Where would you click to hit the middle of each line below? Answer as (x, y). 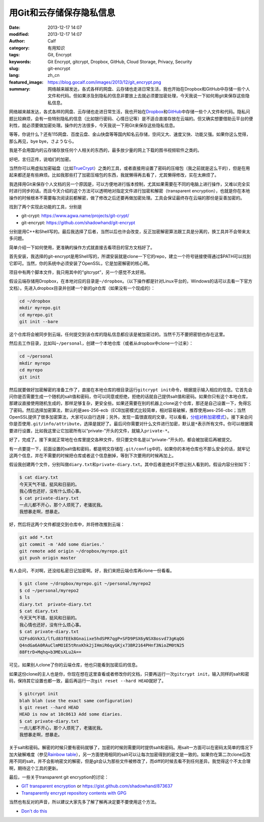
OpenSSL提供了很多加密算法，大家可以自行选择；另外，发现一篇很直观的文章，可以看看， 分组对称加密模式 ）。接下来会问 (131, 417)
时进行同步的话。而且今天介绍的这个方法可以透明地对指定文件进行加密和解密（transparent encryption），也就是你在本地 (130, 191)
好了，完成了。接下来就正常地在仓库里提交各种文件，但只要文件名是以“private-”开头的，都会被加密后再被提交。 (122, 440)
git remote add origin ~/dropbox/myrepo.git (74, 551)
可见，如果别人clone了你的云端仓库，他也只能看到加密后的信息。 (75, 665)
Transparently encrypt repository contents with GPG (74, 793)
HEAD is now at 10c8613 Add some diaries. (71, 714)
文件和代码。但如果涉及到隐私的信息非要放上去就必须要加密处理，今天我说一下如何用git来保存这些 (146, 96)
